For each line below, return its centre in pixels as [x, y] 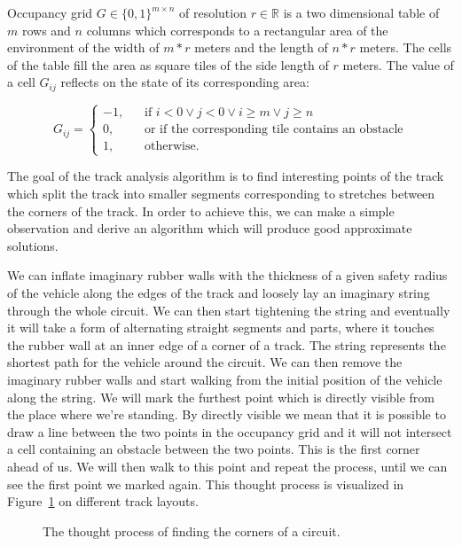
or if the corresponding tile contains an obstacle [274, 130]
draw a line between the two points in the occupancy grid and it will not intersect [230, 431]
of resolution [213, 12]
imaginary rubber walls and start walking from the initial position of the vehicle [225, 379]
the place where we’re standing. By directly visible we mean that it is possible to [227, 414]
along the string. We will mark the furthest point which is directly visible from [221, 397]
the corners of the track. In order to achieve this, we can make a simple [201, 211]
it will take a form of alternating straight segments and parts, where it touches [221, 328]
